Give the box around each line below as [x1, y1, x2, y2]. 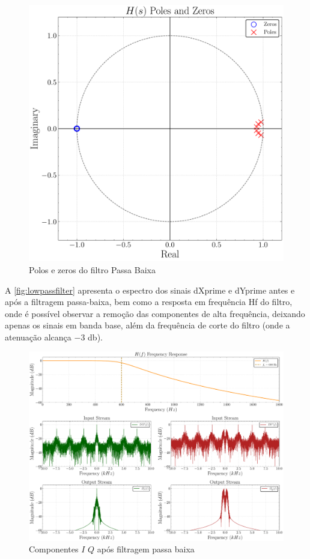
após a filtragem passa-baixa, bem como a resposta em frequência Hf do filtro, [5, 295, 293, 308]
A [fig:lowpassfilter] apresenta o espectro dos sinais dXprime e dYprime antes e [5, 283, 295, 296]
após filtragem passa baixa [97, 543, 195, 555]
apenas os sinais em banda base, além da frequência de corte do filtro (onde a [5, 319, 290, 331]
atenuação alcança [5, 330, 71, 343]
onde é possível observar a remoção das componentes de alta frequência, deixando [5, 307, 305, 319]
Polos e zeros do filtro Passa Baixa [29, 263, 156, 276]
